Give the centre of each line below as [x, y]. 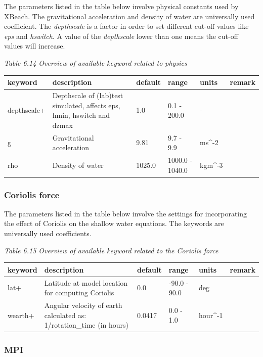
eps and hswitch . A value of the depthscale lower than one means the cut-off [121, 36]
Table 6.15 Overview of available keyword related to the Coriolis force [111, 250]
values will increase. [35, 46]
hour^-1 [211, 315]
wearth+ [21, 315]
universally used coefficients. [48, 233]
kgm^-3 [211, 165]
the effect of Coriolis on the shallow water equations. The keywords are [114, 223]
